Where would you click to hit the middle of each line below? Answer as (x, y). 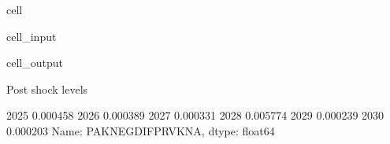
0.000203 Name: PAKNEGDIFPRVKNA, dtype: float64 (141, 130)
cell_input (32, 36)
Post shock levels (47, 89)
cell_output (35, 63)
